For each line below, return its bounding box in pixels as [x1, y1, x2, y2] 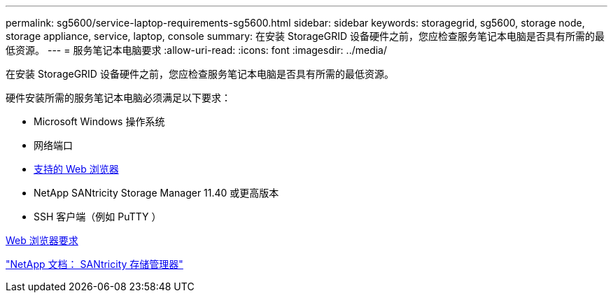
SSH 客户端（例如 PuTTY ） [34, 211, 162, 222]
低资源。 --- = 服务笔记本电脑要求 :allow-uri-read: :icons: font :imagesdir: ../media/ [6, 44, 388, 56]
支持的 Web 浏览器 [34, 163, 119, 175]
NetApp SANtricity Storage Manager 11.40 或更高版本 [34, 187, 279, 199]
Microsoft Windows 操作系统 [34, 115, 165, 127]
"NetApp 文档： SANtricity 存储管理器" [6, 258, 183, 270]
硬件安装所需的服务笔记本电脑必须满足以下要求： [6, 92, 231, 104]
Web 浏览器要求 [6, 234, 78, 246]
